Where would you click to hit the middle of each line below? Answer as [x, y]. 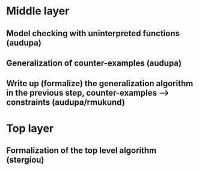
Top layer [30, 128]
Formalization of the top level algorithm [81, 150]
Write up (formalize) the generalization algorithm [100, 83]
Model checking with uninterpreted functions [93, 33]
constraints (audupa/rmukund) [66, 103]
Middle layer [38, 11]
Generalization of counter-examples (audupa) [94, 63]
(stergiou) [25, 160]
